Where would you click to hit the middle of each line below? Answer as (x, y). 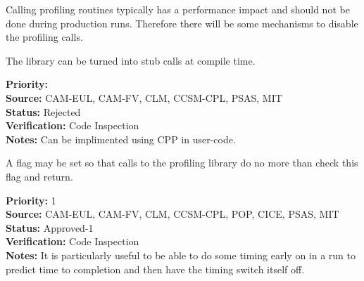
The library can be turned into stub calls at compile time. (131, 60)
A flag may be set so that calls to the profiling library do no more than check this (182, 163)
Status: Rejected (43, 111)
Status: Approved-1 (50, 227)
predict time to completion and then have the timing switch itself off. (155, 269)
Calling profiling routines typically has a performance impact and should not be (178, 9)
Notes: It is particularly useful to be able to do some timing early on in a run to (181, 255)
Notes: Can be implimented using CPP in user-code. (121, 139)
